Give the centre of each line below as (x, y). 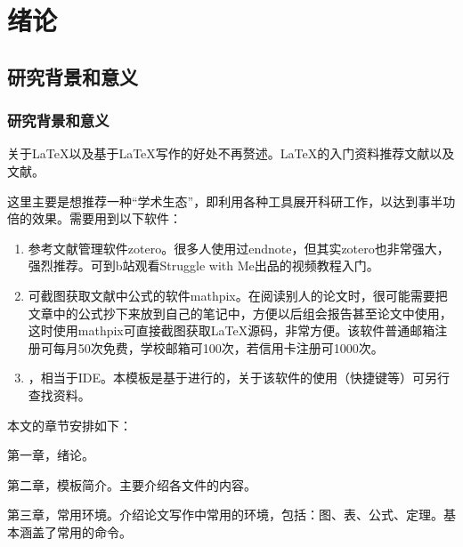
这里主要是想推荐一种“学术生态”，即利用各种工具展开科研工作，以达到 (213, 201)
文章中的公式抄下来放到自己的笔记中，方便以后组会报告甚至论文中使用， (240, 313)
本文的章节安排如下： (69, 425)
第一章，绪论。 (51, 455)
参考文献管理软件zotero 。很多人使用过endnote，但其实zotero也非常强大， (239, 248)
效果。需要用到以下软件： (106, 218)
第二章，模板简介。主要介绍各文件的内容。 (132, 484)
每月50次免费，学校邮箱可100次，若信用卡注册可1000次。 (218, 347)
